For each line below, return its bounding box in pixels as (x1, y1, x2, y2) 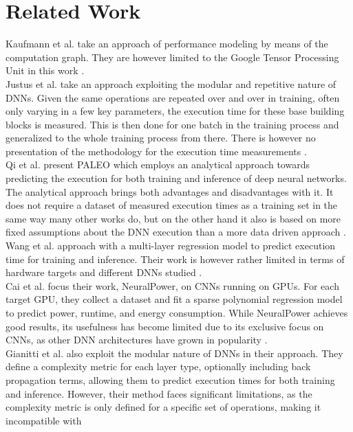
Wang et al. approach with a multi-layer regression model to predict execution (6, 238, 336, 253)
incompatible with (6, 413, 82, 427)
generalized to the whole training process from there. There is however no (6, 130, 316, 145)
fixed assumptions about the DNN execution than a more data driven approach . (6, 225, 346, 239)
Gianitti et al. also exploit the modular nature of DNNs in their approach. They (6, 345, 343, 360)
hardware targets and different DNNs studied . (6, 265, 202, 280)
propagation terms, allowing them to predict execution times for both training (6, 372, 335, 387)
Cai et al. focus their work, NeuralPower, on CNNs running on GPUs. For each (6, 278, 339, 293)
